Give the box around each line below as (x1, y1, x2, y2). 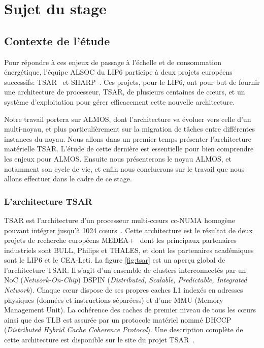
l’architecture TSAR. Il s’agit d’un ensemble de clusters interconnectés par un (4, 264, 246, 275)
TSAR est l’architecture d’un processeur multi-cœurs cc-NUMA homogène (4, 214, 235, 225)
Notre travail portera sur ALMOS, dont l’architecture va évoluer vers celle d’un (4, 113, 251, 124)
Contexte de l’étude (4, 33, 110, 48)
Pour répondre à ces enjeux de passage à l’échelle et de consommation (4, 56, 221, 67)
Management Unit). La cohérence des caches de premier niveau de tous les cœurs (4, 304, 256, 315)
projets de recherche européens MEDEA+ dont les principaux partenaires (4, 235, 237, 245)
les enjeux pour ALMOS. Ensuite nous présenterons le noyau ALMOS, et (4, 153, 232, 164)
